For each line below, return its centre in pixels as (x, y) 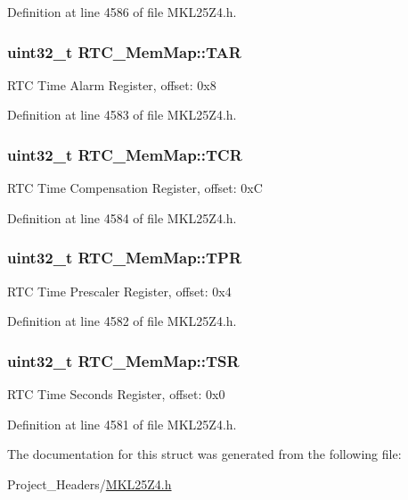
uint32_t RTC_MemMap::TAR (124, 51)
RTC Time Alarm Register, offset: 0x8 (112, 84)
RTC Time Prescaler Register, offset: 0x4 (119, 291)
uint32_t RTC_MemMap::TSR (123, 360)
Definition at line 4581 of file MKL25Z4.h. (122, 424)
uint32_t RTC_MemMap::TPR (125, 258)
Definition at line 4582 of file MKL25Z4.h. (122, 321)
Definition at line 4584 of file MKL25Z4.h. (122, 217)
